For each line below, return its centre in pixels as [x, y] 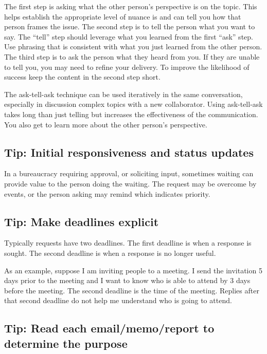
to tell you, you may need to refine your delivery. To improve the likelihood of [127, 67]
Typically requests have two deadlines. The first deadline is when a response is [128, 243]
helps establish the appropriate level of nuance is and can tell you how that [123, 16]
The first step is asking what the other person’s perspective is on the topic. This [131, 6]
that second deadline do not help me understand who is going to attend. [118, 300]
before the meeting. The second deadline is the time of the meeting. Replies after [132, 290]
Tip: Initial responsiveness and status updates [129, 152]
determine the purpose [66, 343]
